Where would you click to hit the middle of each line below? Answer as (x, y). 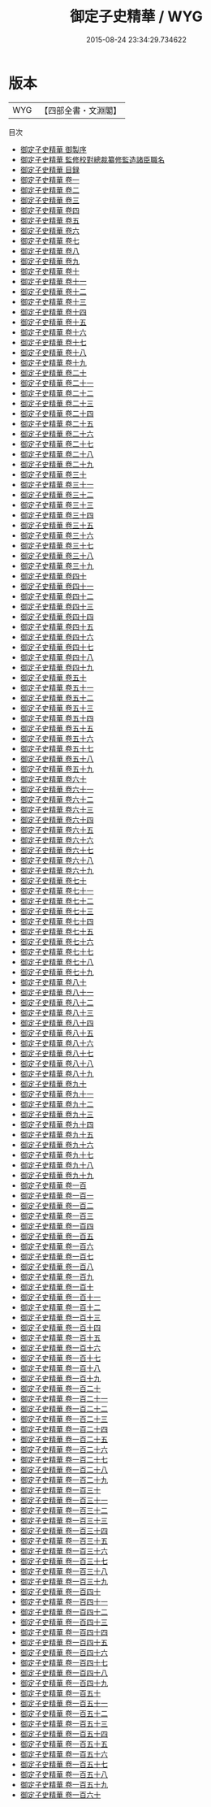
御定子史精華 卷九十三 (57, 1114)
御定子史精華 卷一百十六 (60, 1348)
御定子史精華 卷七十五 (57, 931)
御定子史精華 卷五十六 (57, 738)
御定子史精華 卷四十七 (57, 647)
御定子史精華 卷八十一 (57, 992)
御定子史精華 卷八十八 (57, 1063)
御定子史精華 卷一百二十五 (64, 1439)
